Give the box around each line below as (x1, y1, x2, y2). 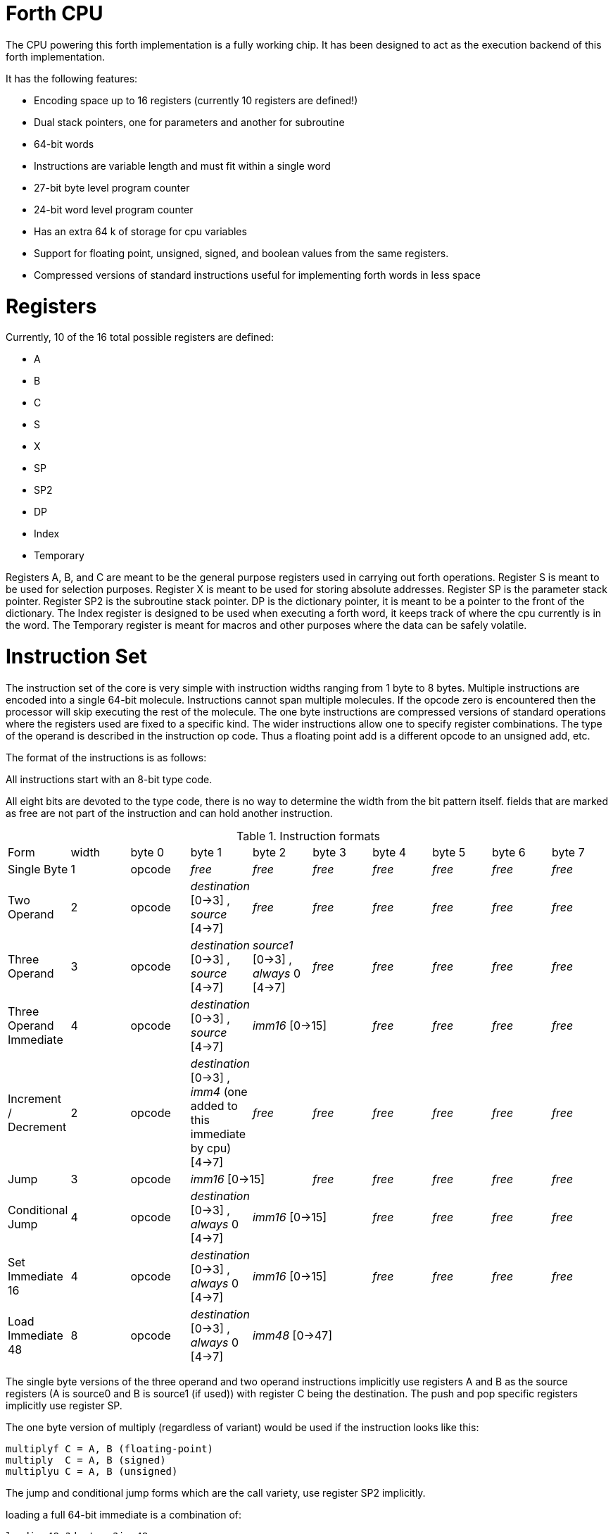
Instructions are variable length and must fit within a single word (34, 159, 331, 172)
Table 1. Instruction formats (236, 828, 380, 843)
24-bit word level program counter (34, 203, 194, 216)
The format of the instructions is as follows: (6, 751, 207, 763)
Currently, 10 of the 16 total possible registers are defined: (6, 331, 274, 344)
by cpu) (190, 1140, 232, 1155)
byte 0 (130, 844, 165, 859)
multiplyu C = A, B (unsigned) (6, 1465, 178, 1477)
